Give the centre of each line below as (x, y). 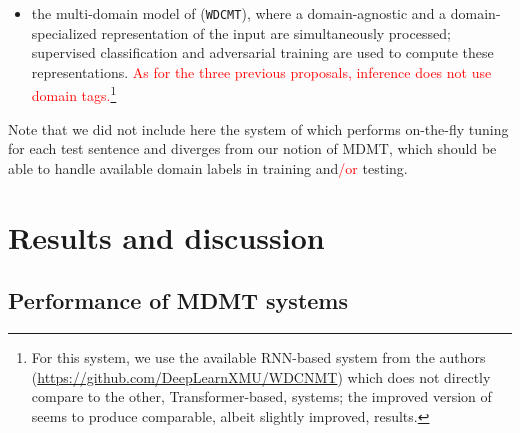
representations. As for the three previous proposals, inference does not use (261, 71)
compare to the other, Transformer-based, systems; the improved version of (261, 396)
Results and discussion (166, 236)
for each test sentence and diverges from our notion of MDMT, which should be (252, 148)
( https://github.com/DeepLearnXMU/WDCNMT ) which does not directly (261, 376)
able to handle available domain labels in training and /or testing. (208, 167)
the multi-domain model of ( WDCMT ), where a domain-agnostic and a (239, 13)
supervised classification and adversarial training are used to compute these (262, 52)
